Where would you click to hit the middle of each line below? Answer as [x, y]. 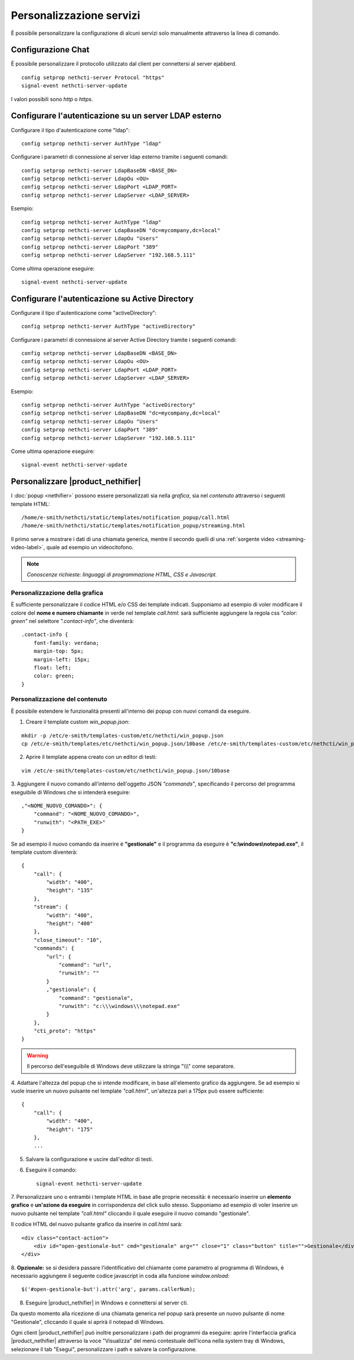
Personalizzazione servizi [76, 15]
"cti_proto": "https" [65, 1031]
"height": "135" [70, 891]
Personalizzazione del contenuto [59, 699]
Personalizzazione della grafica [57, 592]
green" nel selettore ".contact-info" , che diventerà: [73, 621]
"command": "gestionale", [96, 998]
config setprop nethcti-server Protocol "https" [93, 77]
